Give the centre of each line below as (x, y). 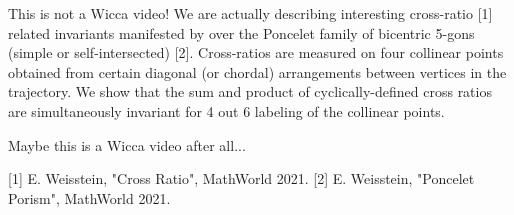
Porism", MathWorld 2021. (89, 197)
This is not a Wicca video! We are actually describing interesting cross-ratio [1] (250, 13)
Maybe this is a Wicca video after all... (127, 144)
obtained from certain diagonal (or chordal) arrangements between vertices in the (257, 71)
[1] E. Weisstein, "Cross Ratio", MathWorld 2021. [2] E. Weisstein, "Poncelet (241, 178)
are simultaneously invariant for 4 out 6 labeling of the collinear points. (226, 110)
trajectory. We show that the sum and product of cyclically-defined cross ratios (250, 91)
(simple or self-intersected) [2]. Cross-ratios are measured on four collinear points (256, 52)
